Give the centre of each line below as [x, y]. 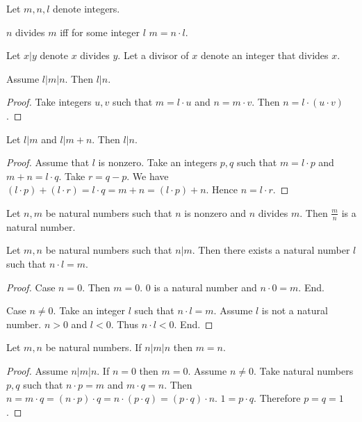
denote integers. [87, 8]
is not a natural [295, 310]
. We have [148, 176]
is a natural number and [205, 287]
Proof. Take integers [49, 102]
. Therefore [277, 398]
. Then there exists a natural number [271, 250]
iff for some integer [100, 32]
